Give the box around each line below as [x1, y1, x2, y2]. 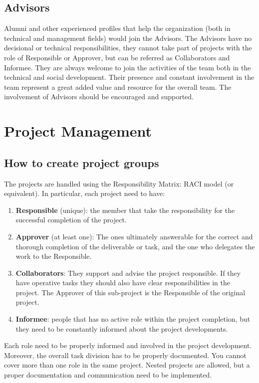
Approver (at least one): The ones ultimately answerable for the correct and [15, 231, 253, 241]
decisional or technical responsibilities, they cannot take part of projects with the [4, 42, 252, 53]
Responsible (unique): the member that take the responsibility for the [15, 204, 235, 215]
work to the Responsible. [15, 251, 92, 261]
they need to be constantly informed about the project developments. [15, 323, 228, 334]
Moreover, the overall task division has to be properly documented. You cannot [4, 350, 247, 360]
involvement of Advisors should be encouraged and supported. [4, 91, 194, 102]
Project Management [4, 121, 152, 141]
